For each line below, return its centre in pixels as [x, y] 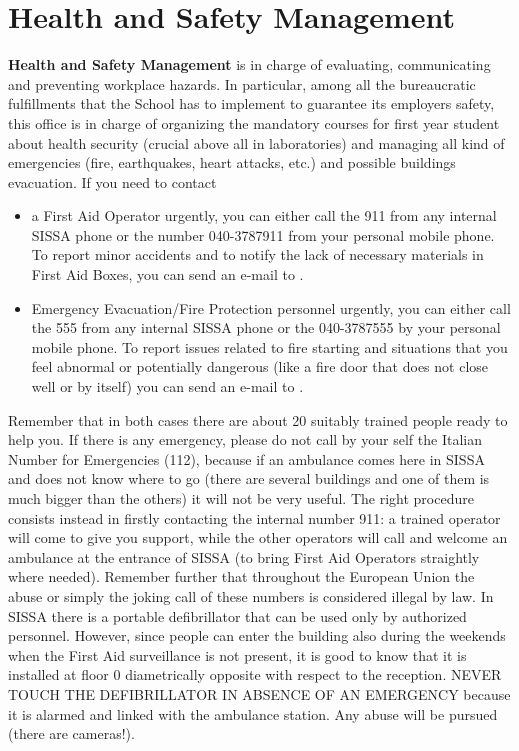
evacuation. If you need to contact [112, 181]
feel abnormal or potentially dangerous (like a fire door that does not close [260, 366]
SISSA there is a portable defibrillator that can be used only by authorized [237, 615]
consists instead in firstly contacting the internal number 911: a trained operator [254, 517]
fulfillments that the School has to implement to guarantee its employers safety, [251, 103]
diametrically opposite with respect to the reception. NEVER [313, 674]
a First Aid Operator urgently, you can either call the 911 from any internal [264, 215]
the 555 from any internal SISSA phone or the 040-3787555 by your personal [266, 327]
